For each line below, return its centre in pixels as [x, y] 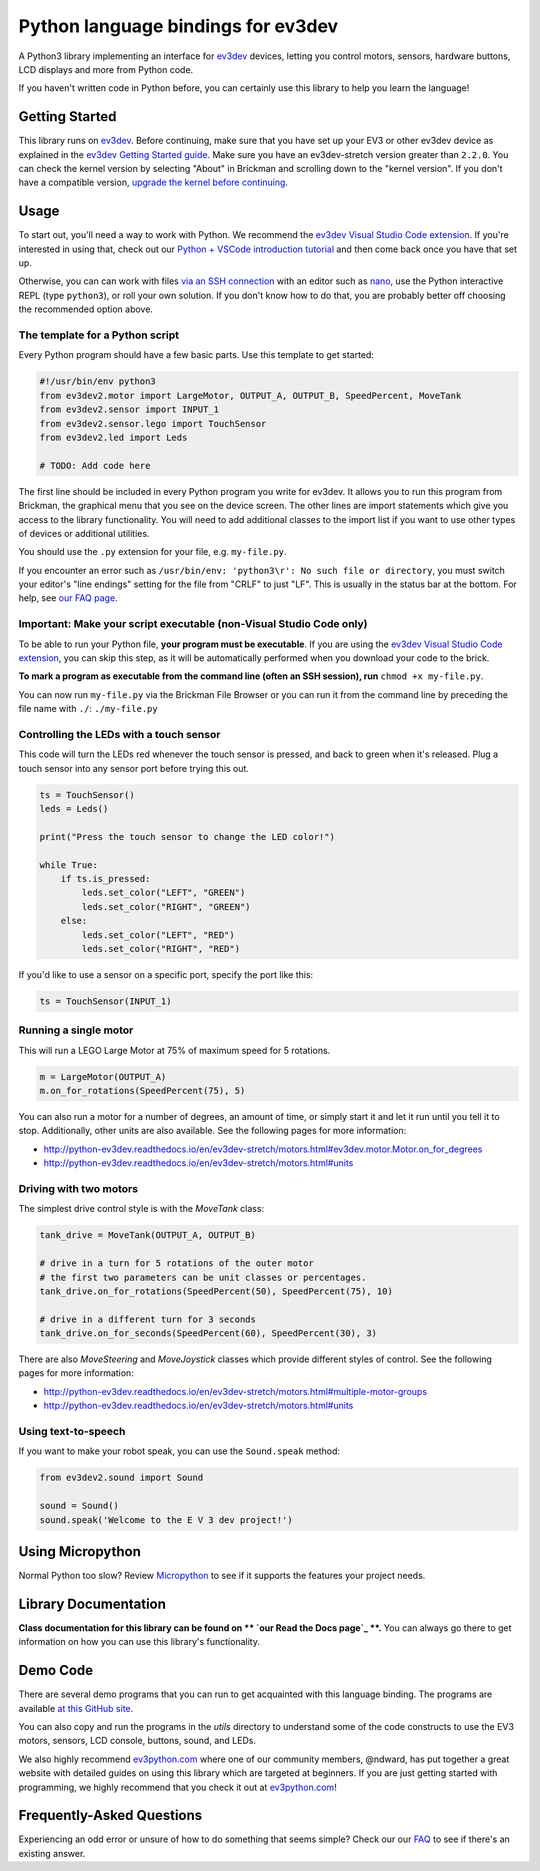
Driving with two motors [78, 1188]
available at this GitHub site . [76, 1708]
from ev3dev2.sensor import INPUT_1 [129, 409]
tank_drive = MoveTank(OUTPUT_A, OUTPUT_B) [148, 1235]
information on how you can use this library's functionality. [139, 1642]
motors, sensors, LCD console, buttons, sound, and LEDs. [137, 1741]
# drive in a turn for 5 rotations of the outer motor [176, 1263]
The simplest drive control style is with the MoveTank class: [141, 1209]
